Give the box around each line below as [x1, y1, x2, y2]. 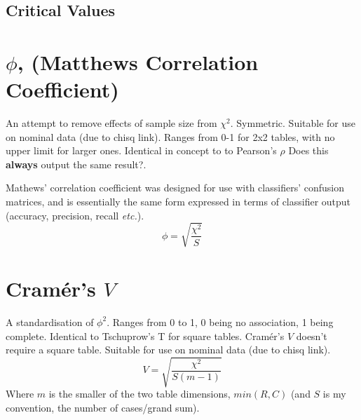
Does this [288, 143, 329, 158]
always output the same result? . [6, 156, 147, 171]
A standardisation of [6, 314, 94, 329]
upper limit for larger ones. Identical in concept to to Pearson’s [6, 143, 277, 158]
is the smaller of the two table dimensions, [48, 386, 231, 401]
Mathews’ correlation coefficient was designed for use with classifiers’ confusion [6, 180, 344, 195]
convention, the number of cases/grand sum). [6, 400, 200, 414]
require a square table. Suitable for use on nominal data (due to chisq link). [6, 342, 331, 357]
